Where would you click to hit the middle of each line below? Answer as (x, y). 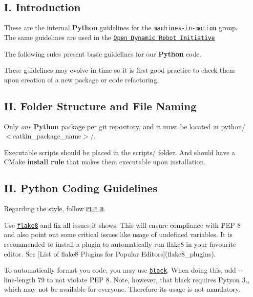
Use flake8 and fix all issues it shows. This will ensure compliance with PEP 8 (122, 225)
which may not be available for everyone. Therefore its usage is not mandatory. (122, 289)
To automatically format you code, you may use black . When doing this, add (120, 270)
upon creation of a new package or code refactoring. (82, 79)
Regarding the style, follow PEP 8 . (55, 208)
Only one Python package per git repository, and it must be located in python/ (125, 126)
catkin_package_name (47, 136)
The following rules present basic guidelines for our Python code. (103, 53)
